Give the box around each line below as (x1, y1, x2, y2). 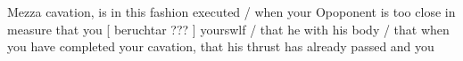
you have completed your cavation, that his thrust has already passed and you (7, 37, 434, 56)
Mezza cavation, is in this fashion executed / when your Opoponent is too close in (7, 3, 456, 20)
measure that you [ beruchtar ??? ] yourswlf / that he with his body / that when (7, 19, 450, 38)
